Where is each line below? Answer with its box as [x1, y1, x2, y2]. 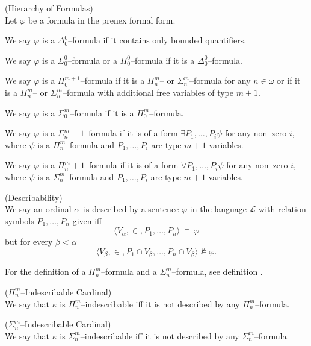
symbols [5, 214, 34, 227]
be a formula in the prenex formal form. [28, 13, 176, 26]
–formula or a [67, 54, 117, 66]
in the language [189, 203, 247, 215]
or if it [277, 74, 301, 87]
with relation [259, 203, 306, 215]
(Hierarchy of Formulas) [5, 2, 93, 14]
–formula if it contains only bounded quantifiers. [68, 34, 247, 46]
